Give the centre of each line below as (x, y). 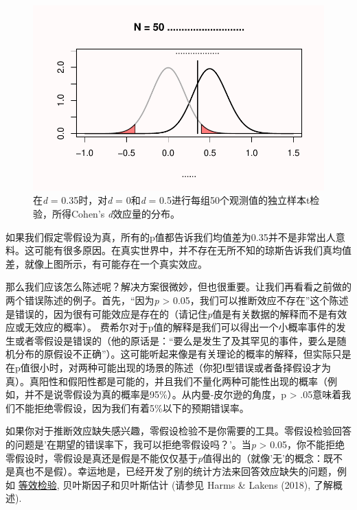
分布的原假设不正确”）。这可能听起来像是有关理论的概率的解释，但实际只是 (183, 354)
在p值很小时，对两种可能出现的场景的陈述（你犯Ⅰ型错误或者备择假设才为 (168, 367)
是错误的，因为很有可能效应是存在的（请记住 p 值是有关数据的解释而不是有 (172, 313)
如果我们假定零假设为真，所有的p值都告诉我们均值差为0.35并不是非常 (161, 236)
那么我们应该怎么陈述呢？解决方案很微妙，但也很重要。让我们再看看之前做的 (178, 287)
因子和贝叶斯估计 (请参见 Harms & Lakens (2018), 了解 (212, 484)
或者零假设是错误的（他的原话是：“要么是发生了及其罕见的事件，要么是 (176, 340)
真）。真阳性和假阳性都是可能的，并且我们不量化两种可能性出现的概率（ (166, 381)
